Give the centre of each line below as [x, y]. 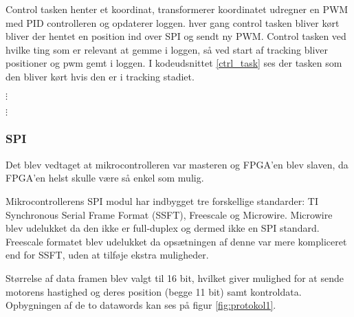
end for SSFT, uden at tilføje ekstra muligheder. [107, 255]
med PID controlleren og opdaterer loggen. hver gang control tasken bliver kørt [173, 22]
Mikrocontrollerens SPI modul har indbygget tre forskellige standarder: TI [162, 200]
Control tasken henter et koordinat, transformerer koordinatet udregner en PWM [177, 9]
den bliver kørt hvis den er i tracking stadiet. [100, 76]
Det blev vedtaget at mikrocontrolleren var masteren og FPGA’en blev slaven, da [177, 164]
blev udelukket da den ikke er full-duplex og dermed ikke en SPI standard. [163, 228]
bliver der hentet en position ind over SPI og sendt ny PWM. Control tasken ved [176, 36]
